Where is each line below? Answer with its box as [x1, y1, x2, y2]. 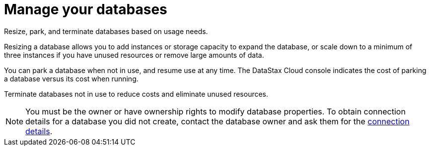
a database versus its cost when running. [4, 74, 139, 83]
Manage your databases [4, 1, 167, 18]
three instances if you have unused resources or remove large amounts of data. [4, 50, 264, 59]
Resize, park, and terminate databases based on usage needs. [4, 27, 208, 36]
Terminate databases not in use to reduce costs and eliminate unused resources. [4, 89, 269, 98]
